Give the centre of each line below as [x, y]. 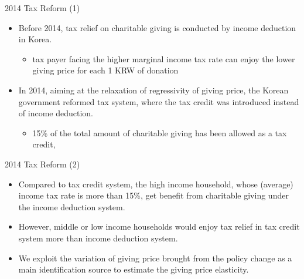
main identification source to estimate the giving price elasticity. [134, 269]
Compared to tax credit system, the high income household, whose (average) [156, 184]
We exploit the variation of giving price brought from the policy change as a [155, 258]
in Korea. [35, 39]
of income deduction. [56, 113]
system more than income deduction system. [98, 238]
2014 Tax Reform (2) [42, 164]
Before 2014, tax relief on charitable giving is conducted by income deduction [157, 27]
